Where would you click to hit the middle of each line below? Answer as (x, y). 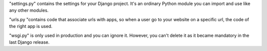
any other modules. (29, 10)
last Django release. (29, 42)
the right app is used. (31, 26)
